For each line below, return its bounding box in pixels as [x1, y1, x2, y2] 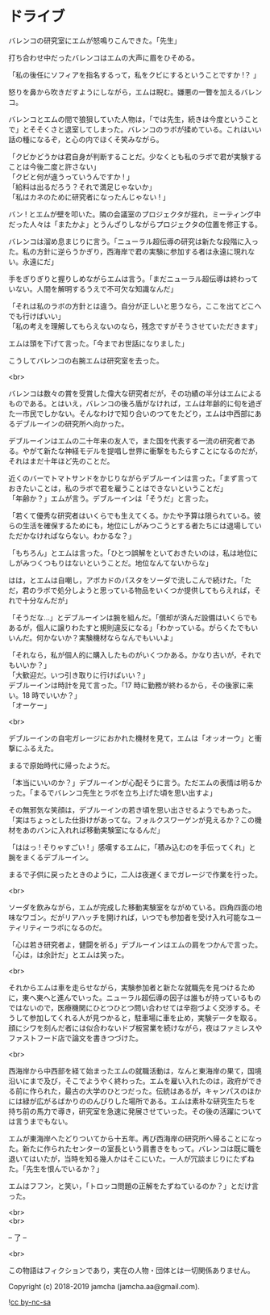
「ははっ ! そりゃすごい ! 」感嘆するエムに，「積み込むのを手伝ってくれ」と [8, 842, 256, 852]
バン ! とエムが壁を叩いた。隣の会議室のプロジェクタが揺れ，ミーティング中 [8, 209, 262, 219]
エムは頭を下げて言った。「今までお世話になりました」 [8, 338, 189, 348]
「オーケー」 [8, 700, 51, 710]
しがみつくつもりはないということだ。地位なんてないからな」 [8, 558, 213, 568]
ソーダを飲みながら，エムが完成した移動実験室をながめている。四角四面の [8, 902, 255, 912]
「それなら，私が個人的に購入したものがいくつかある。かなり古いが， [8, 649, 241, 659]
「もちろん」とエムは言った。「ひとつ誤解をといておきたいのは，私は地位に [8, 548, 259, 557]
